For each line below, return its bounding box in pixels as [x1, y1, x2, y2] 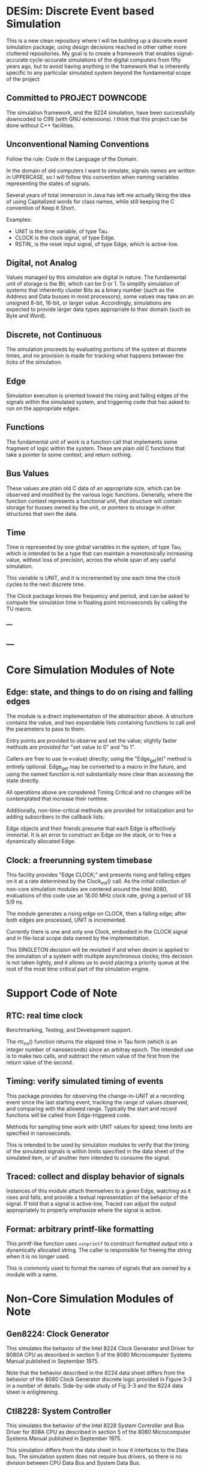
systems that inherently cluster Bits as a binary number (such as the [6, 286, 175, 294]
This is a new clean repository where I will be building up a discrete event [6, 37, 188, 44]
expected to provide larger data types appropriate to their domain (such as [6, 306, 191, 313]
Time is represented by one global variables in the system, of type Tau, [6, 544, 182, 551]
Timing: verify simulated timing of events [6, 1076, 164, 1086]
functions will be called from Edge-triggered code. [6, 1111, 131, 1119]
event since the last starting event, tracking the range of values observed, [6, 1098, 189, 1106]
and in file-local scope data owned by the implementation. [6, 934, 150, 942]
